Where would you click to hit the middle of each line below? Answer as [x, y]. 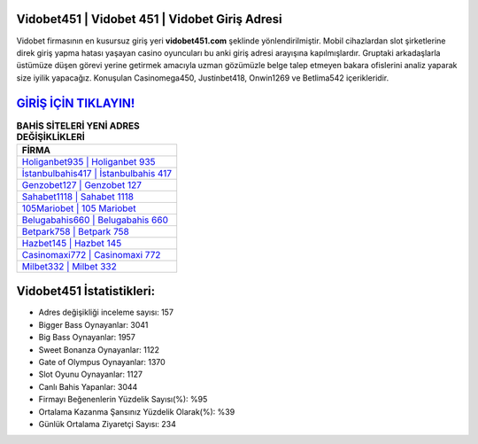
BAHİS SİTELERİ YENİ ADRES [78, 126]
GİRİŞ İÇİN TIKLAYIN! [76, 103]
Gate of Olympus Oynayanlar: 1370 [102, 362]
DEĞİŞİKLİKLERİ [51, 136]
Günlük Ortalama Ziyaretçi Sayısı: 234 [108, 424]
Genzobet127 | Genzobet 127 [81, 184]
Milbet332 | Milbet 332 [69, 266]
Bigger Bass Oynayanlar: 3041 [93, 324]
